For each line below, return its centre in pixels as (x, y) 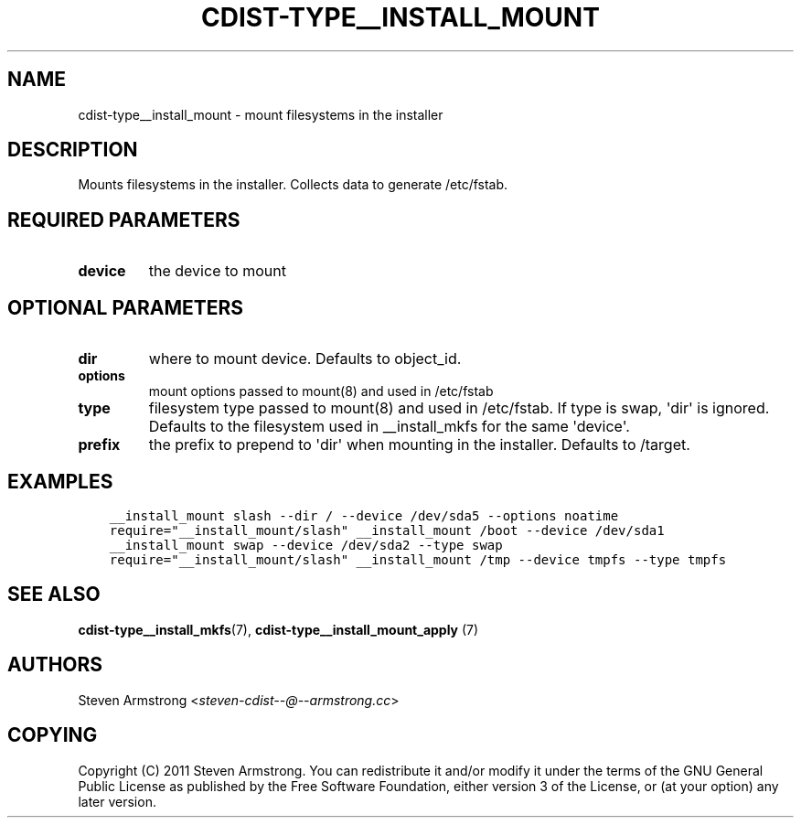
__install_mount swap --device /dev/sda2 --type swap (306, 545)
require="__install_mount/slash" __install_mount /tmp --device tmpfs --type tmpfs (418, 559)
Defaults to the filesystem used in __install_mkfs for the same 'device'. (389, 427)
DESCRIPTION (73, 150)
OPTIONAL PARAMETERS (126, 307)
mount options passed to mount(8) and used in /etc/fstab (321, 391)
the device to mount (217, 271)
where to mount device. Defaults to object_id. (305, 359)
